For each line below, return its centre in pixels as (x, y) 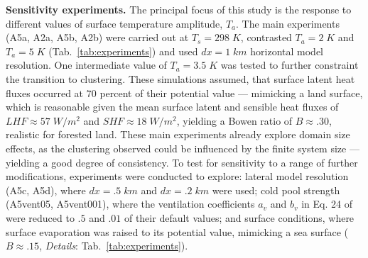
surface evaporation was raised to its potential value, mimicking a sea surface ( (177, 231)
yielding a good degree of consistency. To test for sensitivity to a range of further (182, 162)
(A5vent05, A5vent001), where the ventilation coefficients (130, 204)
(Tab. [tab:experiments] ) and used (123, 51)
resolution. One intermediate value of (86, 65)
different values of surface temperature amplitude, (114, 23)
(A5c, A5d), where (46, 190)
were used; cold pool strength (276, 190)
